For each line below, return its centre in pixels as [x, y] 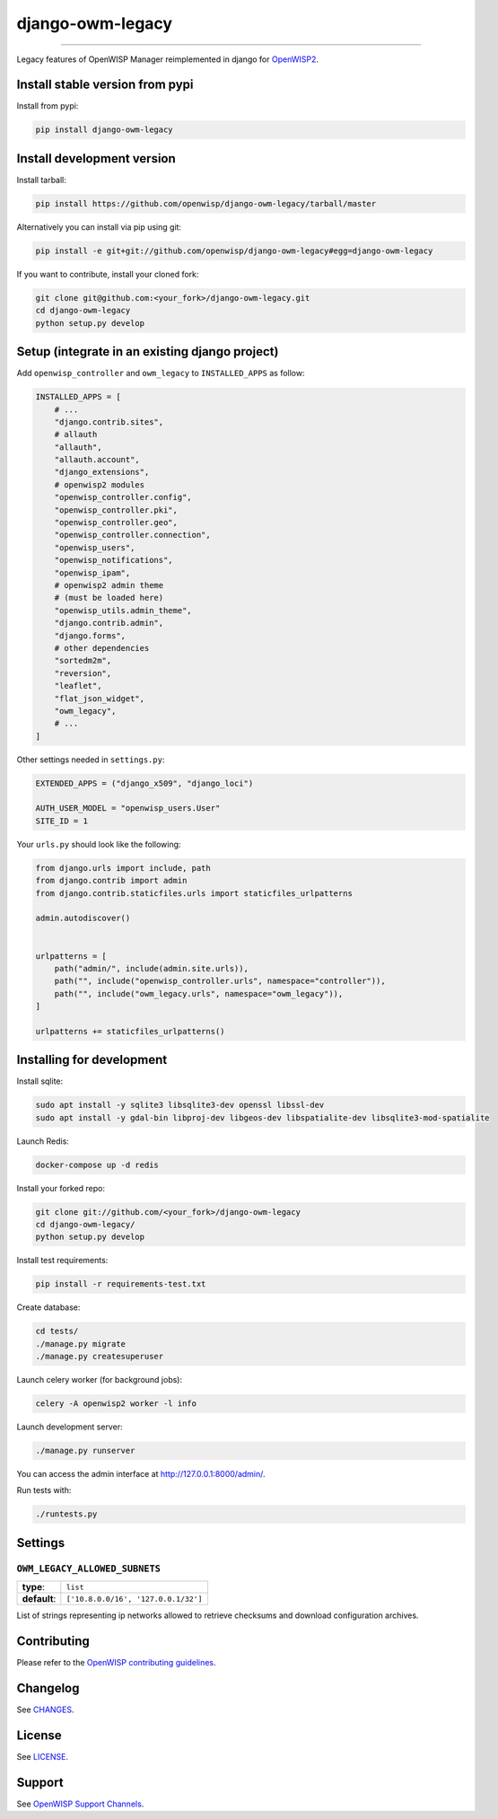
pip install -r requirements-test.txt [121, 1284]
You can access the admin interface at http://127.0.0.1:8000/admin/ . [141, 1474]
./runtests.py [66, 1514]
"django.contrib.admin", [109, 623]
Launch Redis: [43, 1141]
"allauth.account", [97, 460]
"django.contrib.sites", [109, 422]
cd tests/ [57, 1331]
